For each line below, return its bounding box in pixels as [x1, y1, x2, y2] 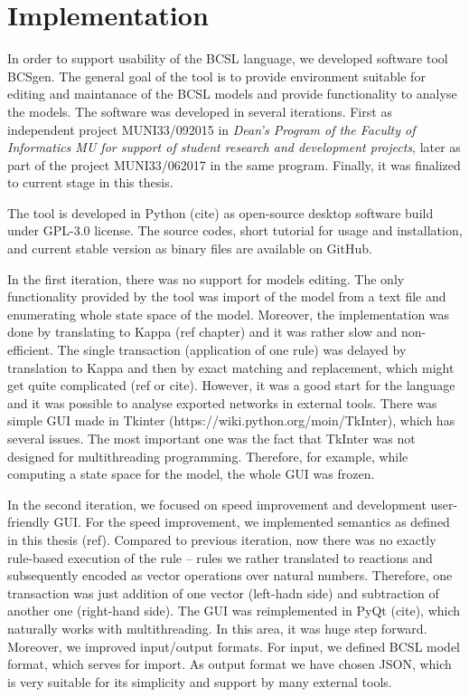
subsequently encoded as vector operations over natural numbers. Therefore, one [7, 566, 453, 585]
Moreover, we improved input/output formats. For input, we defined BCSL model [7, 636, 461, 655]
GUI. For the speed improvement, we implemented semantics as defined [53, 512, 450, 531]
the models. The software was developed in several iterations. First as [7, 101, 392, 120]
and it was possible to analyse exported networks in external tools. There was [7, 393, 437, 412]
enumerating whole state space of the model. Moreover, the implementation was [7, 304, 450, 323]
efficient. [7, 340, 53, 359]
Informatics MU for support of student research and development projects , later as [7, 138, 461, 157]
